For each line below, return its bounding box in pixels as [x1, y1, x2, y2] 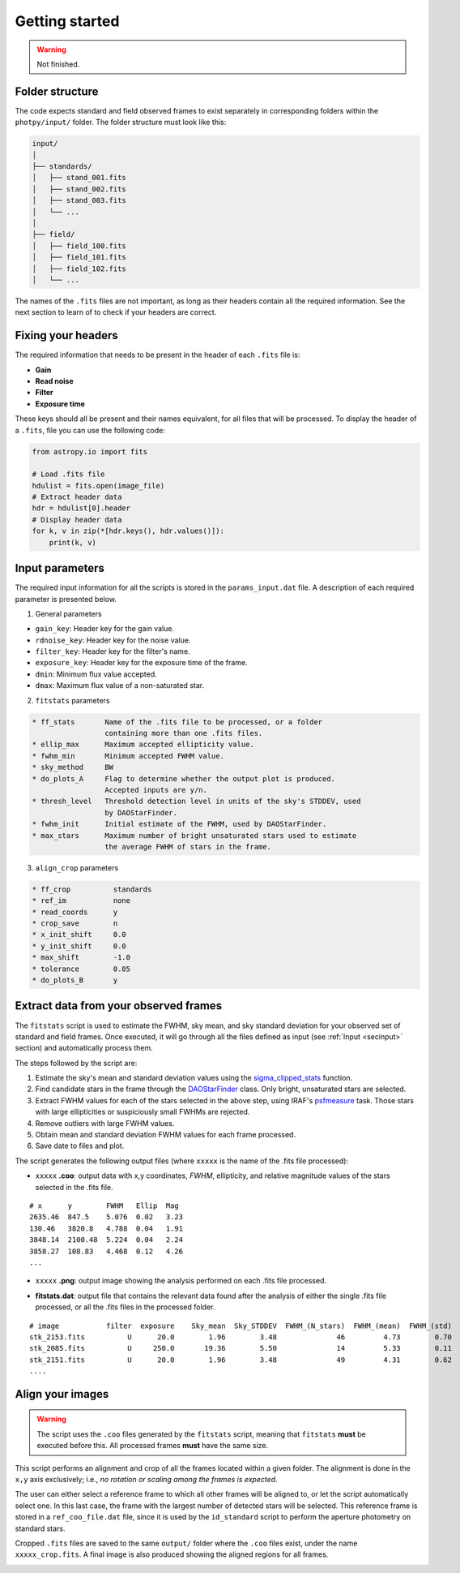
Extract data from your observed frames [15, 999, 223, 1013]
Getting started [15, 12, 120, 30]
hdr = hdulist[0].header [32, 504, 131, 513]
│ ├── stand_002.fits [32, 184, 127, 194]
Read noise [35, 376, 75, 385]
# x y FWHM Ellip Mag [29, 1201, 180, 1210]
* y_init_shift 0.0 [32, 941, 127, 951]
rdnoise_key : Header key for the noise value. [35, 635, 191, 645]
